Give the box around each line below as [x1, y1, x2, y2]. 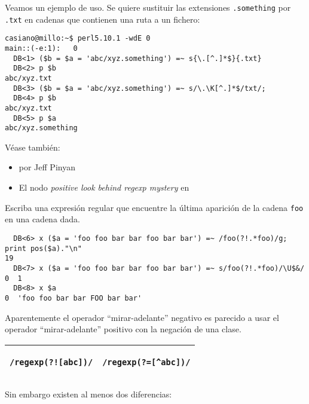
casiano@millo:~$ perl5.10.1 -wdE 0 [5, 34, 151, 43]
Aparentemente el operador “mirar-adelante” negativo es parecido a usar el [5, 311, 279, 323]
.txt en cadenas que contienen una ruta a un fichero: [5, 13, 200, 25]
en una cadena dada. [5, 213, 81, 225]
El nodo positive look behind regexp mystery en [19, 181, 189, 194]
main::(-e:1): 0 [5, 44, 78, 53]
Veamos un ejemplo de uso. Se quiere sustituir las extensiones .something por [5, 1, 291, 13]
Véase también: [5, 140, 60, 153]
